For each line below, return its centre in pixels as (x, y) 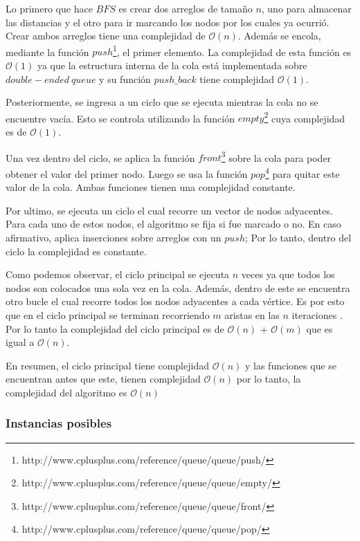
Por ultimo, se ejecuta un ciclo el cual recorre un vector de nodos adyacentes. (169, 210)
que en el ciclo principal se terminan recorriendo (108, 314)
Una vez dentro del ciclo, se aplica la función (100, 157)
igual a (20, 342)
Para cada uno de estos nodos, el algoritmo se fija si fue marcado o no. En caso (173, 224)
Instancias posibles (59, 423)
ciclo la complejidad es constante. (76, 251)
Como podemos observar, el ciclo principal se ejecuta (118, 274)
